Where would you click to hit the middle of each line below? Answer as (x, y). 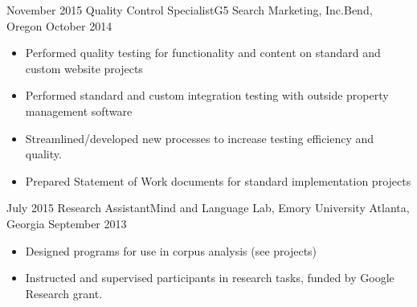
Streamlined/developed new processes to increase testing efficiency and (200, 138)
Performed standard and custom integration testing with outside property (207, 95)
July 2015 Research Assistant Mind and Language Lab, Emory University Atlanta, (208, 208)
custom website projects (84, 68)
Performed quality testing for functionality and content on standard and (203, 53)
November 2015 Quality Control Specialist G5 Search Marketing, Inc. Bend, (190, 10)
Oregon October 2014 (59, 25)
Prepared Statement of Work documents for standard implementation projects (218, 180)
